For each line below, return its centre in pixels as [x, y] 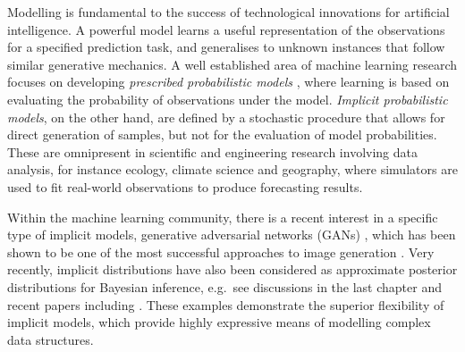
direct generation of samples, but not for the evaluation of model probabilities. [222, 134]
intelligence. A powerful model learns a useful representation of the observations [226, 29]
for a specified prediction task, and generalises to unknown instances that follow [226, 47]
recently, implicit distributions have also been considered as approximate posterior [232, 269]
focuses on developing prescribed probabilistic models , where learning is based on [228, 82]
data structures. [51, 339]
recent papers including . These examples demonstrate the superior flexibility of [226, 304]
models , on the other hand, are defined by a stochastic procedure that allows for [226, 117]
